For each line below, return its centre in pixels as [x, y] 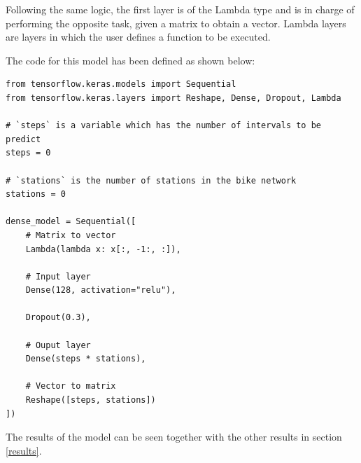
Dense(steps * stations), [86, 359]
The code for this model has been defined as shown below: [130, 60]
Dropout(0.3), [58, 318]
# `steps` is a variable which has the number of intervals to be [164, 126]
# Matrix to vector [71, 235]
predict [23, 139]
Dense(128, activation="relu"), [101, 290]
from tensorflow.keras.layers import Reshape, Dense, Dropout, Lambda [174, 98]
